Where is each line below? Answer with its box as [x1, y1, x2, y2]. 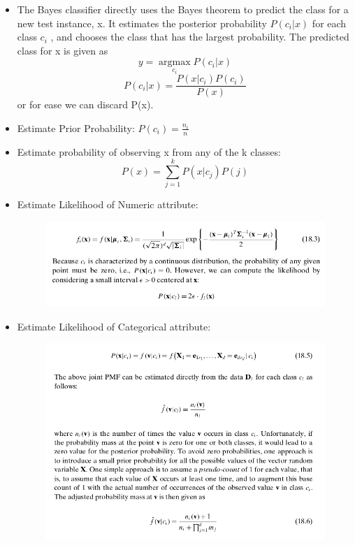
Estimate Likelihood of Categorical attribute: [17, 319, 211, 333]
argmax [159, 57, 191, 68]
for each [312, 15, 347, 30]
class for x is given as [17, 43, 108, 57]
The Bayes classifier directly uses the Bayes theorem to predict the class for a [17, 2, 349, 16]
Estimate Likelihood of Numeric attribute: [17, 197, 198, 212]
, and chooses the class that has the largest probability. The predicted [50, 29, 349, 44]
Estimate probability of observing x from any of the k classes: [17, 144, 281, 159]
